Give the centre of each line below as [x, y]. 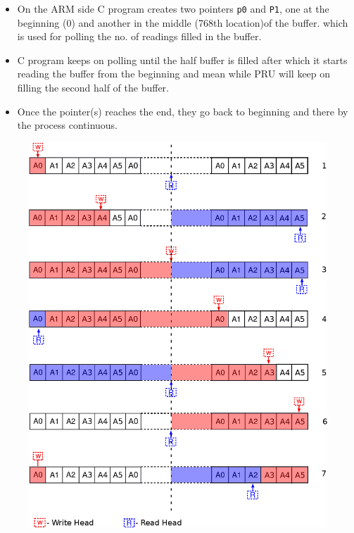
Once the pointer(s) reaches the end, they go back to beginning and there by [183, 111]
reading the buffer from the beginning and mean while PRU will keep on [174, 74]
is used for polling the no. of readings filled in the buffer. [139, 36]
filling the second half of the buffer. [93, 88]
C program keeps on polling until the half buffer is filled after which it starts [182, 59]
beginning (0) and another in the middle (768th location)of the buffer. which [183, 22]
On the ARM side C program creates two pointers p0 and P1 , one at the [173, 8]
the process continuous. [68, 125]
